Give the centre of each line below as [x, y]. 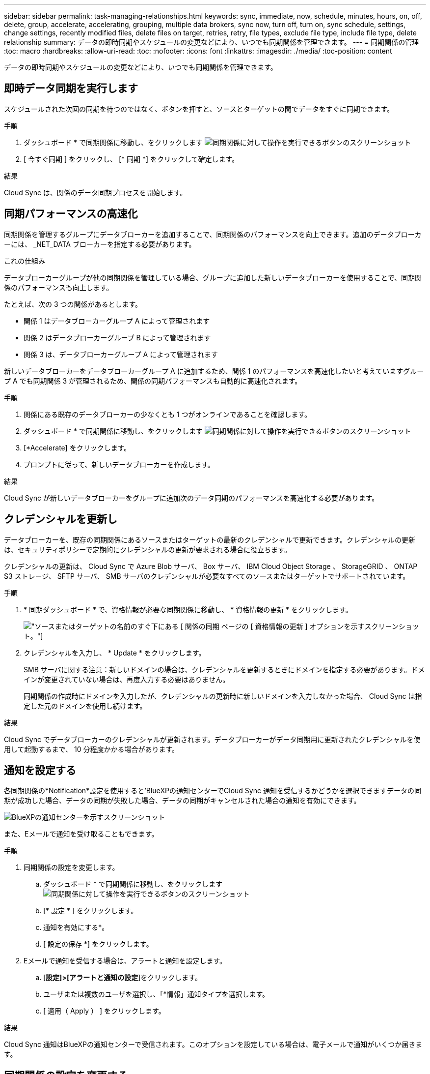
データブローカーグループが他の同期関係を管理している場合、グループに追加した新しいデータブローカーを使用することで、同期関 [213, 277]
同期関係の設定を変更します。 [71, 867]
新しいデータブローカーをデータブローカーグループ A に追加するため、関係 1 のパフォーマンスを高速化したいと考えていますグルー [214, 371]
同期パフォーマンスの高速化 [71, 214]
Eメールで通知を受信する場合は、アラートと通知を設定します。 [125, 961]
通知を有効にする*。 [76, 927]
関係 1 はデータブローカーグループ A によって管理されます [117, 321]
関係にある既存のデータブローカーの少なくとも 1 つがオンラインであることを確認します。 [168, 414]
